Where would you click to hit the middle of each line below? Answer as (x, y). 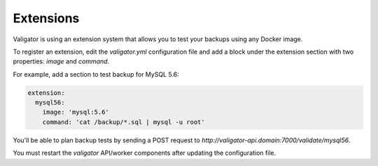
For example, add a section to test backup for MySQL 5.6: (96, 74)
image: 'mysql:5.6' (76, 112)
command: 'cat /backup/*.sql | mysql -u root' (124, 122)
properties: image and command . (61, 61)
